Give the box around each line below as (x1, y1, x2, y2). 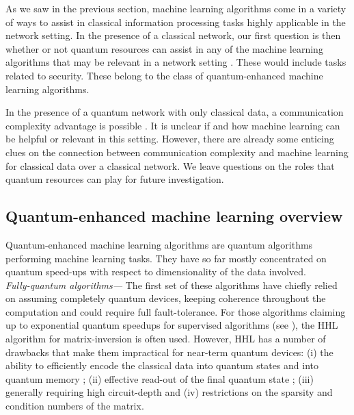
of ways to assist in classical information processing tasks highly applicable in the (5, 14, 346, 29)
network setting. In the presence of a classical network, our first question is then (5, 28, 341, 42)
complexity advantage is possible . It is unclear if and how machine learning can (5, 118, 340, 132)
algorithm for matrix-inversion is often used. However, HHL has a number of (5, 331, 326, 346)
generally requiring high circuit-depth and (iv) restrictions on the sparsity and (5, 385, 333, 399)
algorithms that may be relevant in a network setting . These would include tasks (5, 55, 346, 69)
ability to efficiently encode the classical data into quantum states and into (5, 358, 319, 373)
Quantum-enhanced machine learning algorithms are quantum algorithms (5, 237, 313, 251)
